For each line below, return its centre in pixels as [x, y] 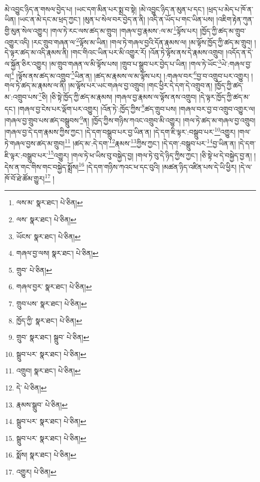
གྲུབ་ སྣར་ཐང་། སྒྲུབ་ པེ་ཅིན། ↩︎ [53, 337]
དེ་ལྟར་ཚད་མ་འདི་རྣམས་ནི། [37, 52]
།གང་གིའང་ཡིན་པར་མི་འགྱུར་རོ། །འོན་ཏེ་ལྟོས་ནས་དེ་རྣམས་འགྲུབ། [147, 52]
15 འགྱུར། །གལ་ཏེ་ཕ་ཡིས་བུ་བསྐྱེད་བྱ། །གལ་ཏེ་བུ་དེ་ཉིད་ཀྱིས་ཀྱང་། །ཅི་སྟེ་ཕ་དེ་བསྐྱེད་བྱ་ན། [150, 154]
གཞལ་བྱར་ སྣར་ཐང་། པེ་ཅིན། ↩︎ [54, 287]
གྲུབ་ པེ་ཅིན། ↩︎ [34, 270]
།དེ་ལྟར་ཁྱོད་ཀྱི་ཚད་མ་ [224, 97]
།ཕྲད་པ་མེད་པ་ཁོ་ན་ [230, 9]
